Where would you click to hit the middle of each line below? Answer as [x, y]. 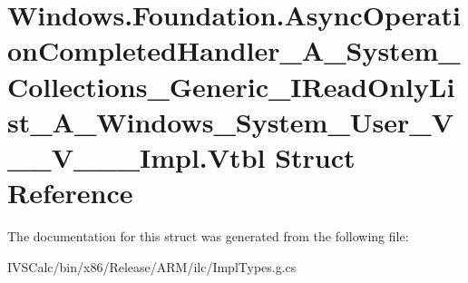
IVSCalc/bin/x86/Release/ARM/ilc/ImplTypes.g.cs [152, 266]
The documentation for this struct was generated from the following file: [208, 236]
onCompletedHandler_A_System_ [234, 50]
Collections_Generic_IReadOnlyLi [231, 86]
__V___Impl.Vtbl [136, 156]
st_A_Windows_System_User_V [230, 121]
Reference [70, 193]
